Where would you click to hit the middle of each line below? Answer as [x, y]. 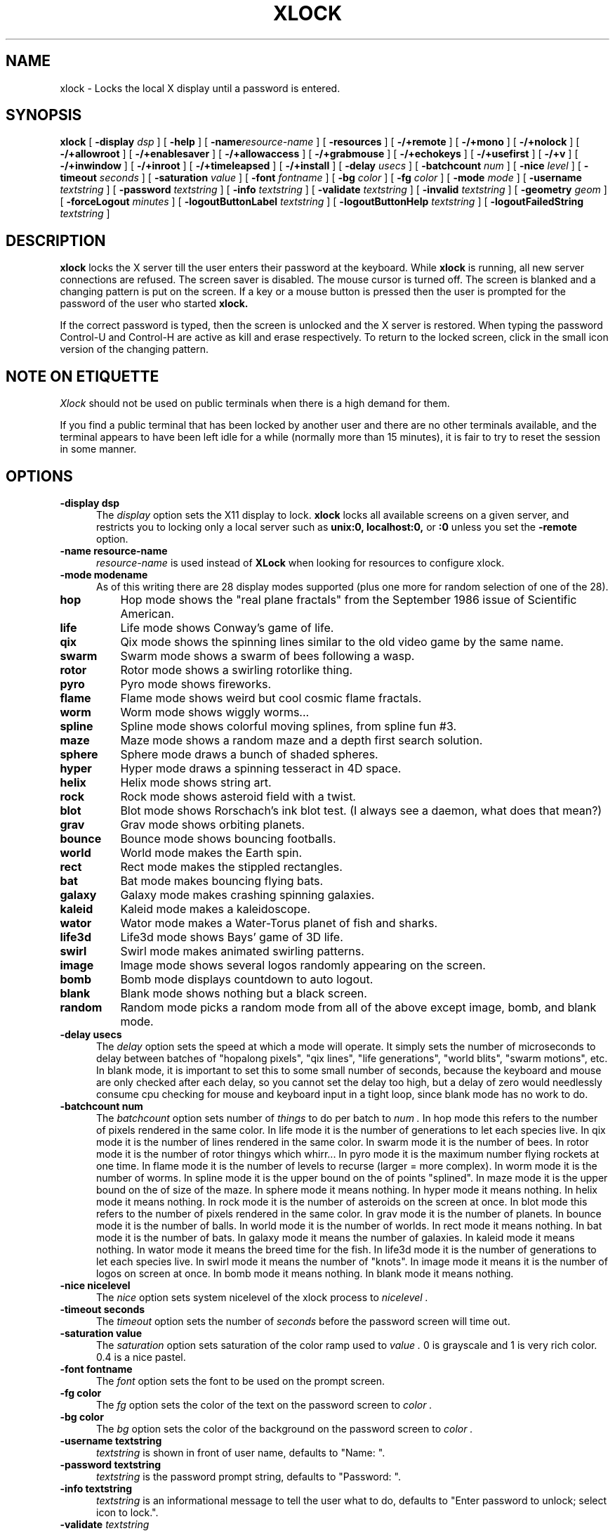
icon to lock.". [127, 1512]
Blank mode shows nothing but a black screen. [244, 993]
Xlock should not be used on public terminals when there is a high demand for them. [255, 403]
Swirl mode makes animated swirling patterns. [242, 951]
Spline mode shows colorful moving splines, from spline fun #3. [289, 726]
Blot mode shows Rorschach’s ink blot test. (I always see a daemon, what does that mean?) [361, 810]
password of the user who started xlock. [154, 304]
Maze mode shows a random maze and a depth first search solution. [302, 740]
